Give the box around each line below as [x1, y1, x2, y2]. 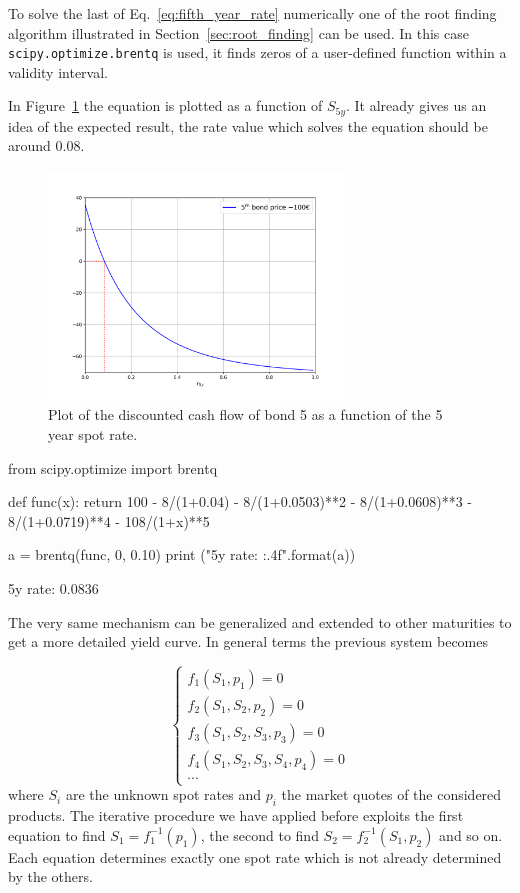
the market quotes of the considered [281, 784, 502, 805]
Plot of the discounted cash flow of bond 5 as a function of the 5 [48, 404, 443, 425]
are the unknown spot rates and [65, 784, 261, 805]
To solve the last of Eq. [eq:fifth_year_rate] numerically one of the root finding [8, 3, 497, 23]
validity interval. [8, 61, 109, 82]
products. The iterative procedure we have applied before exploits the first [8, 805, 464, 826]
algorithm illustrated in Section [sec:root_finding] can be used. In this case [8, 22, 469, 43]
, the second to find [200, 824, 319, 845]
